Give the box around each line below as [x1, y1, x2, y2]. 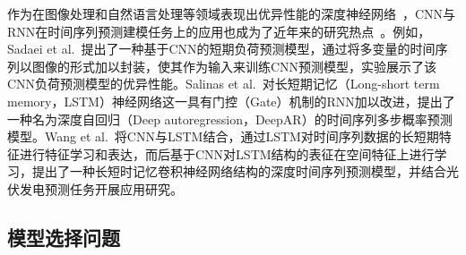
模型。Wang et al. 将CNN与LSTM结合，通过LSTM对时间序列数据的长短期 [7, 127, 439, 146]
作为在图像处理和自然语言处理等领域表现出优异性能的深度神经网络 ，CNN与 [7, 4, 456, 22]
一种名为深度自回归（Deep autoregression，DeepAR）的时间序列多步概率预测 [7, 109, 453, 128]
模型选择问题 [7, 223, 120, 251]
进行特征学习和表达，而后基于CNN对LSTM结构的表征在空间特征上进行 [19, 144, 435, 163]
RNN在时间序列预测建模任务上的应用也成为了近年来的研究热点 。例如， [7, 21, 431, 40]
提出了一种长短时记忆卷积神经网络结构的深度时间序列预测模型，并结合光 [31, 162, 459, 181]
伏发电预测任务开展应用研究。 [7, 179, 183, 198]
